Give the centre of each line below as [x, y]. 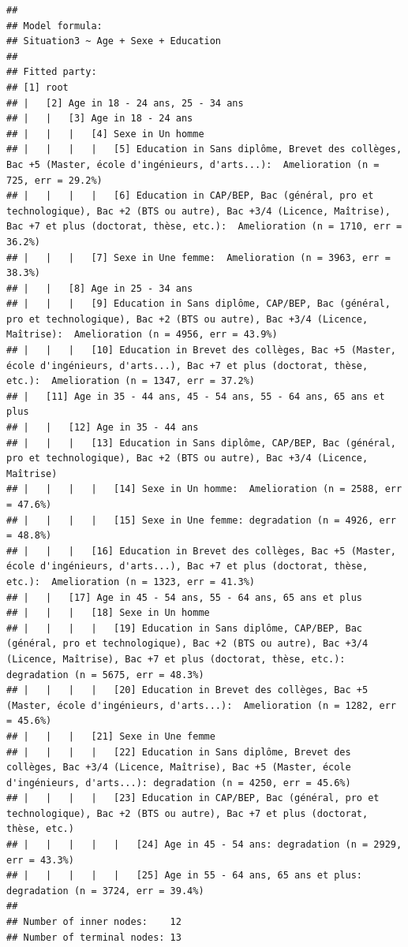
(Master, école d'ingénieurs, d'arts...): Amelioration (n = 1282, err [201, 705]
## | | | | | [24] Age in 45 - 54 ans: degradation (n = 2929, [204, 845]
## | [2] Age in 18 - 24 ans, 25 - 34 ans [125, 103]
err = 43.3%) [40, 860]
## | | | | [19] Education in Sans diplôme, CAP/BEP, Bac [185, 628]
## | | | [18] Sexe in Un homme [108, 613]
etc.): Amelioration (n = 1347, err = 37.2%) [131, 381]
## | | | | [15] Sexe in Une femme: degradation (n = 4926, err [201, 520]
